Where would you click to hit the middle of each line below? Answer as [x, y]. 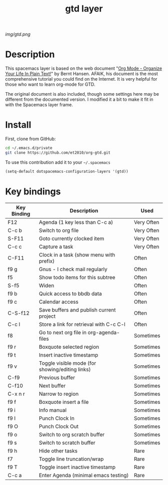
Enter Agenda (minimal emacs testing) [84, 475]
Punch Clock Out [59, 426]
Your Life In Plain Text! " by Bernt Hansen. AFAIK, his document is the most [82, 74]
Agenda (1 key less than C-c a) [76, 222]
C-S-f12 [19, 313]
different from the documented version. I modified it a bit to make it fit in [79, 99]
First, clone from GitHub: [30, 139]
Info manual [52, 410]
